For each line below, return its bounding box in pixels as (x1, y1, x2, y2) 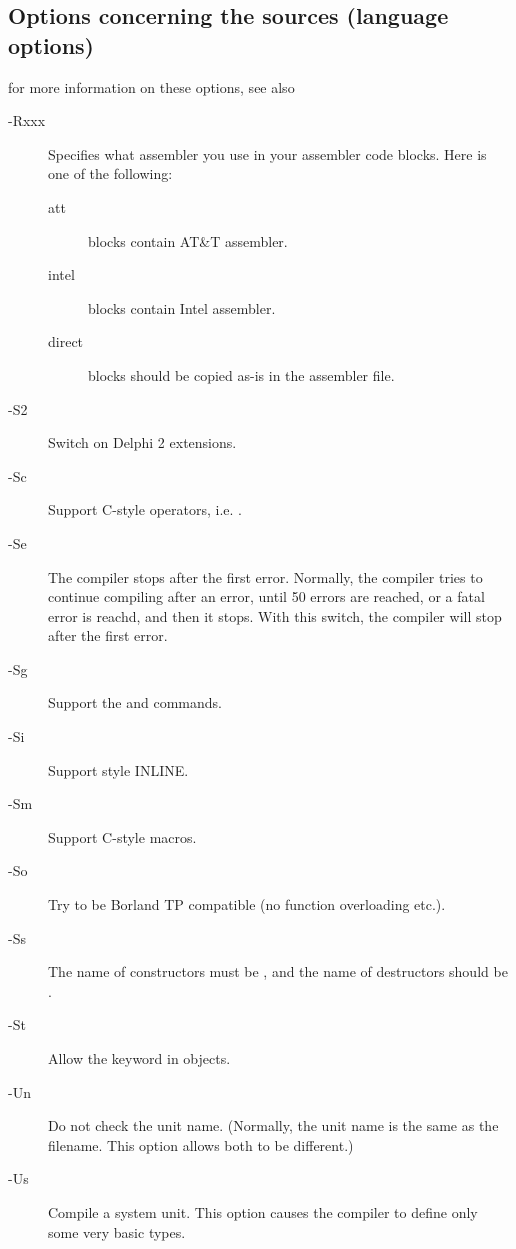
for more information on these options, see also (8, 76, 295, 97)
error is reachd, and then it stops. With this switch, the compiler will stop (48, 605, 502, 626)
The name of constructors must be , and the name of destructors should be (48, 961, 508, 982)
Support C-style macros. (48, 826, 197, 847)
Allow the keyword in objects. (48, 1048, 231, 1068)
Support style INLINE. (48, 759, 189, 780)
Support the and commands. (48, 692, 222, 713)
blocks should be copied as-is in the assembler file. (88, 364, 395, 385)
